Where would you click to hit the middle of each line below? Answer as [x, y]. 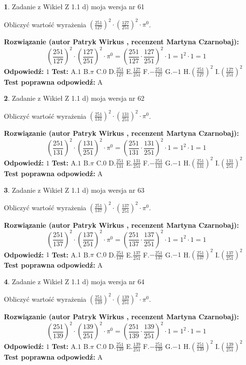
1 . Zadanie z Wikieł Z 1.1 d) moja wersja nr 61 [74, 6]
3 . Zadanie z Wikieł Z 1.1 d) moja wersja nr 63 [74, 190]
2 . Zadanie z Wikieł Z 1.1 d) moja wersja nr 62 [74, 98]
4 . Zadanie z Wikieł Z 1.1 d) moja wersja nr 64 [74, 281]
